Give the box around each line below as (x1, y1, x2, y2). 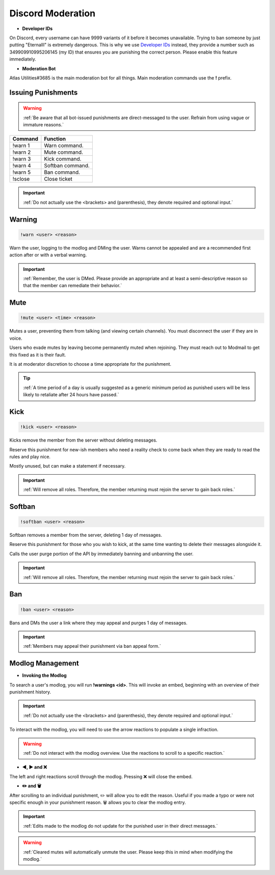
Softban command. (44, 162, 90, 169)
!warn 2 (12, 149, 31, 156)
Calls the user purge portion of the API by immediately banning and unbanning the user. (9, 551, 194, 557)
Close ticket (44, 176, 73, 183)
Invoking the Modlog (22, 672, 67, 678)
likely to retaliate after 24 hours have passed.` (23, 392, 119, 398)
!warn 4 (12, 162, 31, 169)
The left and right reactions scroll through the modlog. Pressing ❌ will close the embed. (9, 773, 193, 779)
